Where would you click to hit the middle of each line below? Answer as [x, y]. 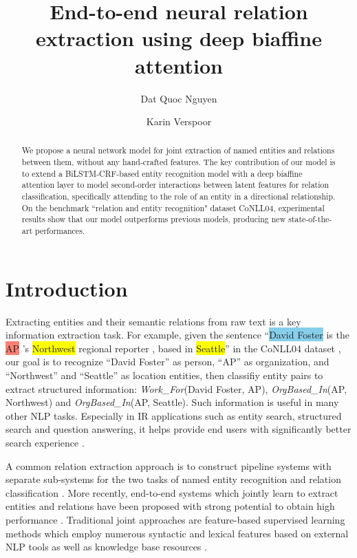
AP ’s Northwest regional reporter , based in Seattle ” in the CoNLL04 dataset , [173, 348]
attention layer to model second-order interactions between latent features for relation [175, 185]
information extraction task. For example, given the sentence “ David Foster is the [177, 335]
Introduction [67, 288]
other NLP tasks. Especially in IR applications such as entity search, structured [174, 415]
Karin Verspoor [179, 121]
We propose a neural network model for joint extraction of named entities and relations [178, 150]
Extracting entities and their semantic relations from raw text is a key [153, 321]
